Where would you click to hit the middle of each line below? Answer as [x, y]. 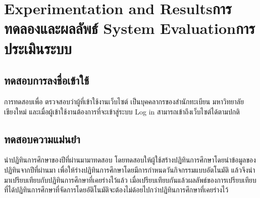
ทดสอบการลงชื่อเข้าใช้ [47, 80]
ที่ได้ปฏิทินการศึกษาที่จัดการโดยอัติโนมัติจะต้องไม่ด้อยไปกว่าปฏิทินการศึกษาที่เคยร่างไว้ [116, 190]
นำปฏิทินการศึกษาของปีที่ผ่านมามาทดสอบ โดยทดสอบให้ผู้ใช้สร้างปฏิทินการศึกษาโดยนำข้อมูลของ [130, 160]
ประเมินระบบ [38, 48]
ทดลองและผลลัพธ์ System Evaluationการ [129, 28]
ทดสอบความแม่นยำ [42, 138]
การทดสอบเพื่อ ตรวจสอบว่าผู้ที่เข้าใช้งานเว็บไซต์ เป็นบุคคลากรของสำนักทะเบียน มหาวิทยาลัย [124, 101]
